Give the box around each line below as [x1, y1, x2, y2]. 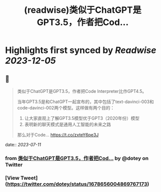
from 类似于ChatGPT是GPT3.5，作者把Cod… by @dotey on [5, 155, 149, 162]
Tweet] [20, 174, 38, 181]
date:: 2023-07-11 [5, 142, 41, 147]
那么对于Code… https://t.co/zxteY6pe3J [17, 132, 99, 137]
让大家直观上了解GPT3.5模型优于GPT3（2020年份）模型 [24, 115, 140, 121]
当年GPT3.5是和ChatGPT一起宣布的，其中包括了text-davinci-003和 [17, 99, 154, 105]
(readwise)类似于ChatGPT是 [24, 4, 142, 16]
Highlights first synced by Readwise [5, 45, 157, 56]
